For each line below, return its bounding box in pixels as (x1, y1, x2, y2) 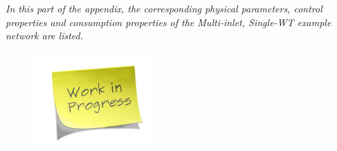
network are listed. (6, 28, 83, 43)
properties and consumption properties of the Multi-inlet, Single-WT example (6, 14, 331, 29)
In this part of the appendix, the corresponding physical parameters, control (6, 1, 322, 15)
